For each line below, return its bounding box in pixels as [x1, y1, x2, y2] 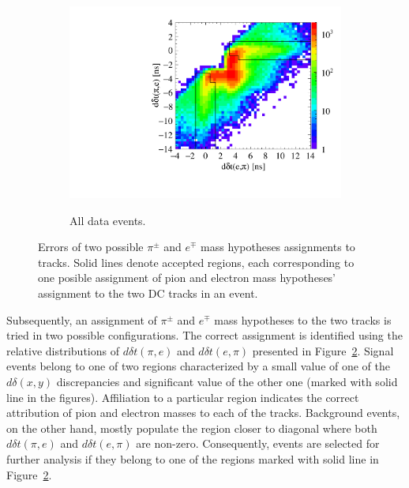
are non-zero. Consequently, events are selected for [136, 435, 380, 452]
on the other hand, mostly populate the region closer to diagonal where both [6, 419, 377, 436]
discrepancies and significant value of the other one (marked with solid [56, 374, 398, 390]
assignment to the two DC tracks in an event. [38, 285, 258, 302]
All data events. [69, 212, 146, 228]
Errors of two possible [38, 238, 144, 255]
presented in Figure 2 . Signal [252, 342, 394, 358]
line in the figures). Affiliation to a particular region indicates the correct [6, 389, 359, 405]
